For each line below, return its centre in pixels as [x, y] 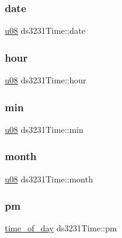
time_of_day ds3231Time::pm [61, 228]
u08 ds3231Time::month [49, 178]
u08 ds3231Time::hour [46, 80]
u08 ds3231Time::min [44, 129]
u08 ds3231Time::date [45, 31]
